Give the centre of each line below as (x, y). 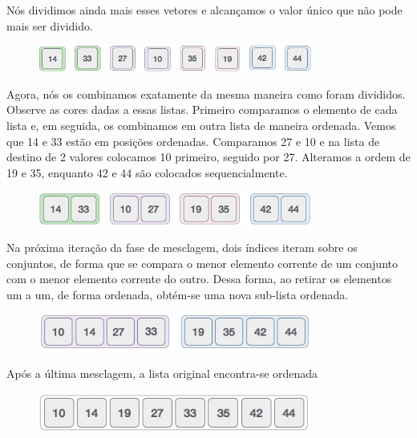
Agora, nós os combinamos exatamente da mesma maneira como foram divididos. (206, 93)
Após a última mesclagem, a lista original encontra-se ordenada (162, 373)
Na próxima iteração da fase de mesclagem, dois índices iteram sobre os (182, 247)
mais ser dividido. (50, 25)
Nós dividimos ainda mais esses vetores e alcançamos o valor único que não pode (204, 10)
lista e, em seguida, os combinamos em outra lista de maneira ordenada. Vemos (201, 126)
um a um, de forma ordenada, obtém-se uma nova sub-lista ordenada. (178, 295)
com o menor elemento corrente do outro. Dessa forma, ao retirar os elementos (199, 279)
